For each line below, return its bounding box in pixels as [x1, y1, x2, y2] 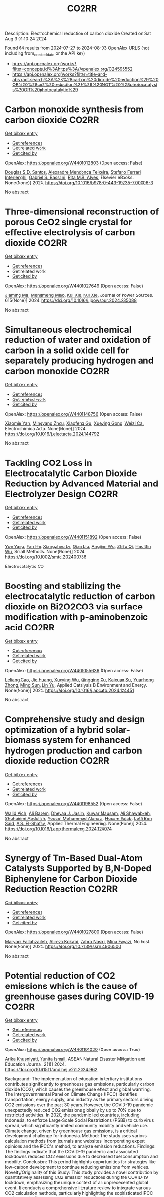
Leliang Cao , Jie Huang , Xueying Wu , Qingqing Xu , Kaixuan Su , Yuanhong [5, 677, 154, 683]
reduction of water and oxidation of [5, 335, 151, 346]
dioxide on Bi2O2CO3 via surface [5, 601, 143, 612]
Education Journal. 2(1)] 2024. [5, 1061, 66, 1067]
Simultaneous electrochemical [5, 324, 132, 335]
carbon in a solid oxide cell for [5, 345, 129, 356]
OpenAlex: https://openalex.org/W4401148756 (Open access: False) [5, 411, 143, 417]
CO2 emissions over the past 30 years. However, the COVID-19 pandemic [5, 1102, 153, 1108]
